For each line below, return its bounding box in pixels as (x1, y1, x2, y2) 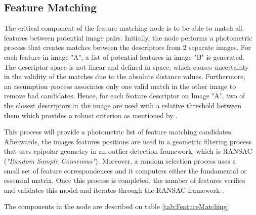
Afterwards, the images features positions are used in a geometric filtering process (4, 136, 252, 146)
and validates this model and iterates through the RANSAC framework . (4, 184, 224, 195)
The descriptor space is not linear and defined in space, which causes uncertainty (4, 61, 249, 72)
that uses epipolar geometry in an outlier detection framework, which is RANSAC (4, 146, 253, 156)
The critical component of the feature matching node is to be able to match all (4, 23, 243, 33)
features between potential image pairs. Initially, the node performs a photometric (4, 32, 253, 43)
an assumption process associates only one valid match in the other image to (4, 81, 236, 91)
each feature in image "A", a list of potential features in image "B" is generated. (4, 51, 245, 62)
